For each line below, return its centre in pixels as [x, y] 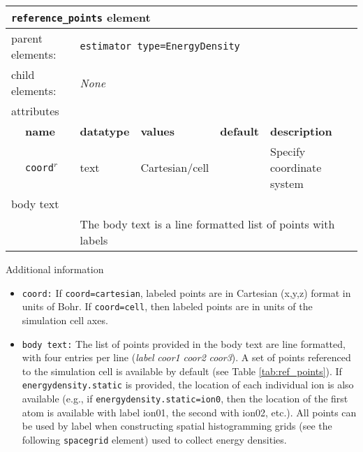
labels [94, 240]
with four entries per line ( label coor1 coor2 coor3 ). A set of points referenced [186, 357]
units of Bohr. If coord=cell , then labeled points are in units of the [167, 306]
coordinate [296, 167]
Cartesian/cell [175, 167]
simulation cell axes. [65, 320]
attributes [35, 111]
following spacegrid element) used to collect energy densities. [154, 439]
